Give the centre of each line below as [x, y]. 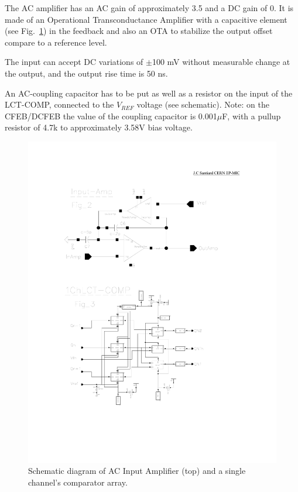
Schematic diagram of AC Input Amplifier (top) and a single [137, 471]
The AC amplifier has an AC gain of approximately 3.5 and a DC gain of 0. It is [149, 8]
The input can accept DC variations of [74, 62]
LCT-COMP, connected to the [59, 104]
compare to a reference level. [56, 42]
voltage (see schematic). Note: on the [203, 104]
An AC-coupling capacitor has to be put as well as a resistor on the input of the [149, 93]
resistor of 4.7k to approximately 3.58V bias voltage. [99, 127]
